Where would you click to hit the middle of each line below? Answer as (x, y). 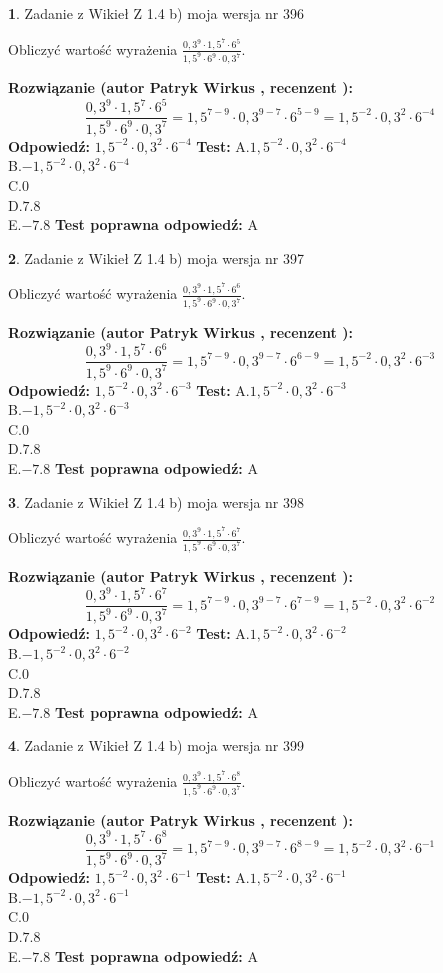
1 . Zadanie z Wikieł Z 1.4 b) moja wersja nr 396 (156, 13)
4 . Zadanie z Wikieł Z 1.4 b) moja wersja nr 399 (156, 745)
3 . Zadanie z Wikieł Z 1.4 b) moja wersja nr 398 (156, 501)
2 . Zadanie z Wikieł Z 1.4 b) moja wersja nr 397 (156, 257)
